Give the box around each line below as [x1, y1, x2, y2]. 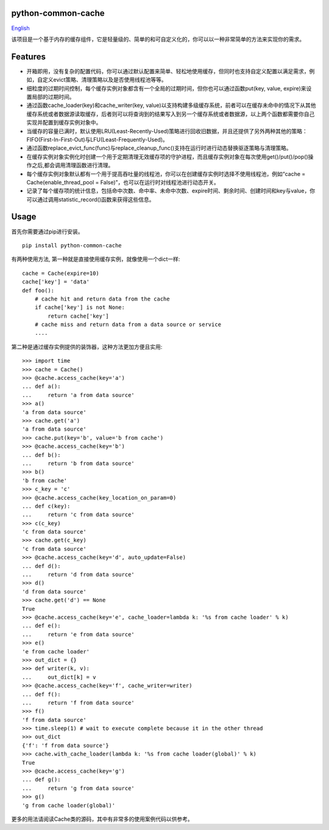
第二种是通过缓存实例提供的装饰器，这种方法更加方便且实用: [11, 343, 163, 351]
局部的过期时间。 [31, 93, 75, 100]
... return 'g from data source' [22, 785, 135, 792]
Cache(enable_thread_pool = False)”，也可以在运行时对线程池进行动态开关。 [26, 178, 219, 186]
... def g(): [22, 776, 61, 783]
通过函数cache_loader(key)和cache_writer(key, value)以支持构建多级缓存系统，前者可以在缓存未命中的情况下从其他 [26, 101, 316, 109]
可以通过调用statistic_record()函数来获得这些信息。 [26, 195, 155, 203]
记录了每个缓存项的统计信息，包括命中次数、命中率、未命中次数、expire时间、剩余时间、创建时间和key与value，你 [26, 187, 316, 195]
